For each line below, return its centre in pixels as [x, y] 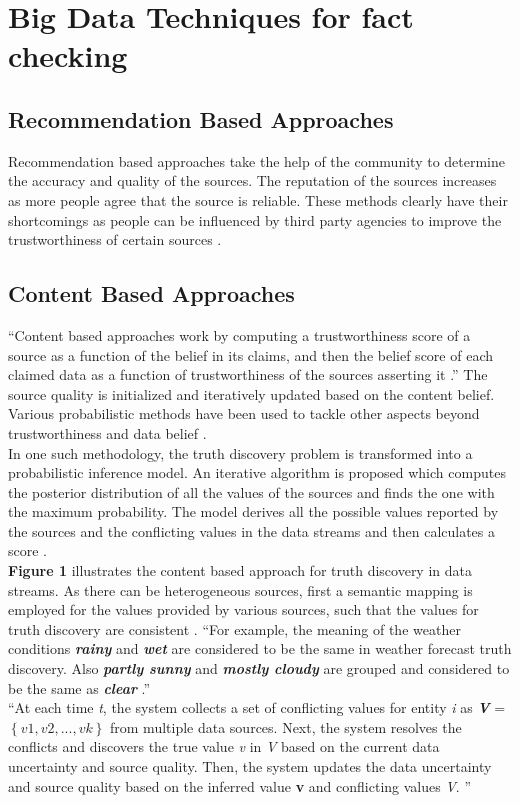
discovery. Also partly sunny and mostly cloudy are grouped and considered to [259, 668]
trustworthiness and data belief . [107, 432]
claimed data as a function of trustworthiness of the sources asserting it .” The [248, 374]
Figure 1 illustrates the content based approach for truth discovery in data [240, 570]
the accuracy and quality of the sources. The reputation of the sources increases [252, 180]
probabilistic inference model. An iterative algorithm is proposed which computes [257, 472]
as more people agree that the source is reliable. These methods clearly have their [258, 199]
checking [68, 55]
